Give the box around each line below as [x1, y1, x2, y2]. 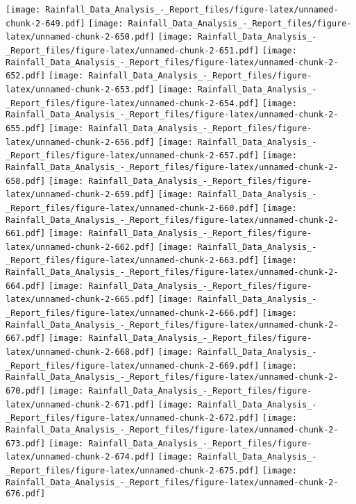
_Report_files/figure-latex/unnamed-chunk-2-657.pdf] [6, 151, 260, 161]
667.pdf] [6, 333, 46, 344]
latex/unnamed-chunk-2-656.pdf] [6, 137, 155, 147]
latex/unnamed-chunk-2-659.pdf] [6, 190, 155, 200]
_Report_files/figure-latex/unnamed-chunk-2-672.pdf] [6, 413, 260, 423]
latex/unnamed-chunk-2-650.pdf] [6, 32, 155, 42]
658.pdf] [6, 176, 46, 186]
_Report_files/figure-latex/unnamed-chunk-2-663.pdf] [6, 255, 260, 266]
